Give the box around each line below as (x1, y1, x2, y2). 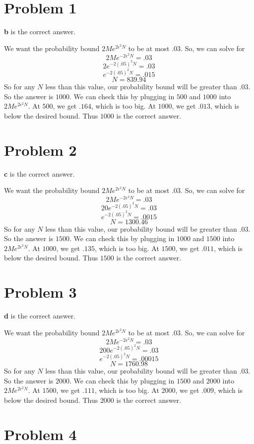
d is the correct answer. (4, 311, 76, 320)
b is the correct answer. (4, 26, 76, 37)
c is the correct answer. (4, 168, 75, 179)
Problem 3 (4, 282, 77, 302)
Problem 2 (4, 139, 77, 160)
